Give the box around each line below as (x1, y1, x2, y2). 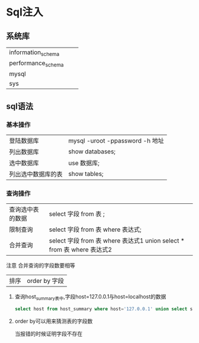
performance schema (9, 59, 64, 68)
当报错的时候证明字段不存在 (14, 331, 83, 338)
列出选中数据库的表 (9, 170, 63, 178)
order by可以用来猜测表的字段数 (14, 317, 93, 325)
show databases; (68, 147, 116, 156)
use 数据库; (68, 159, 99, 167)
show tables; (68, 170, 104, 178)
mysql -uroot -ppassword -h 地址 (68, 137, 164, 145)
